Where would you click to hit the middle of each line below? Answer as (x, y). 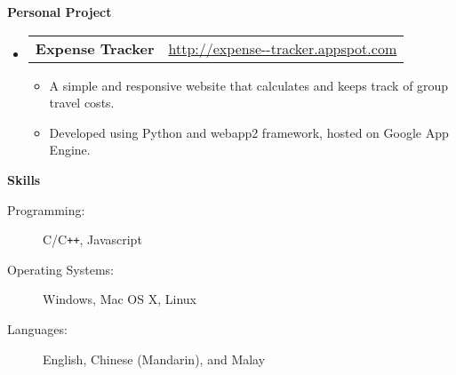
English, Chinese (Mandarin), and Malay (154, 359)
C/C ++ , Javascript (92, 239)
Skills (24, 179)
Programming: (46, 209)
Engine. (70, 150)
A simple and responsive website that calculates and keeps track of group (249, 85)
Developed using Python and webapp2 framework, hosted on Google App (249, 132)
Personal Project (60, 12)
